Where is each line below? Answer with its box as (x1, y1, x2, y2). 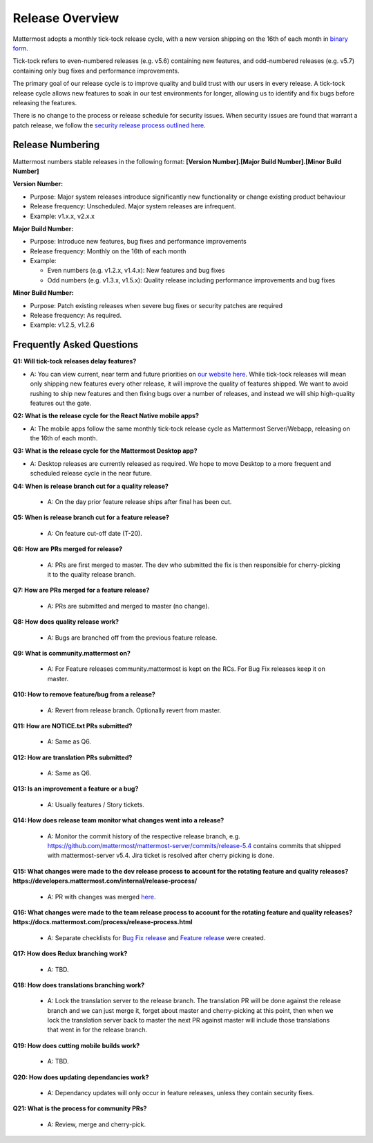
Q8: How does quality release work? (12, 618, 119, 626)
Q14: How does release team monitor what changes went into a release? (12, 816, 224, 825)
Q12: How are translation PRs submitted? (12, 753, 133, 762)
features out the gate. (30, 399, 92, 407)
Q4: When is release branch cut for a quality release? (12, 482, 169, 490)
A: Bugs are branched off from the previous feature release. (47, 633, 218, 642)
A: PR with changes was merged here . (47, 892, 156, 901)
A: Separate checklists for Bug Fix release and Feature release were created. (47, 933, 266, 942)
